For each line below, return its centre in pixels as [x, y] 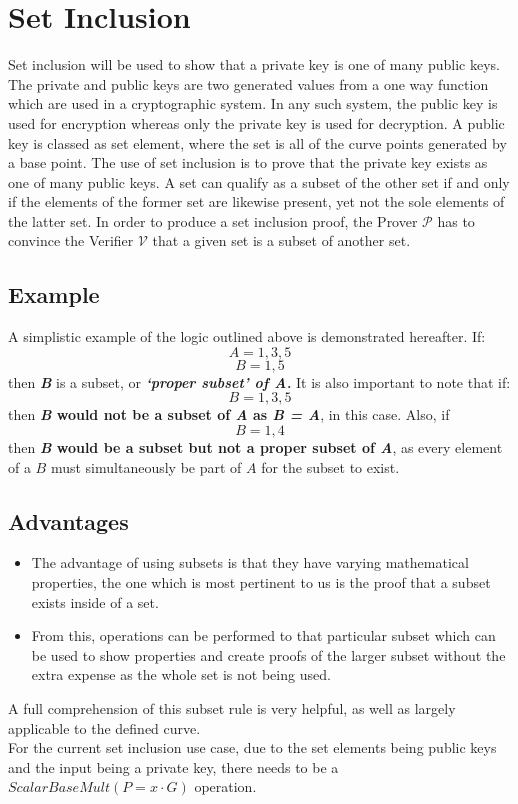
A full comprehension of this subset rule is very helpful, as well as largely [232, 708]
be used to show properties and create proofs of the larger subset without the [268, 654]
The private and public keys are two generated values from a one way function [248, 83]
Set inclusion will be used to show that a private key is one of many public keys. [254, 64]
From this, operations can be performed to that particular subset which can [263, 635]
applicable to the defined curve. [104, 727]
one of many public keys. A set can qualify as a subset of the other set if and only [259, 181]
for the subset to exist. [330, 466]
